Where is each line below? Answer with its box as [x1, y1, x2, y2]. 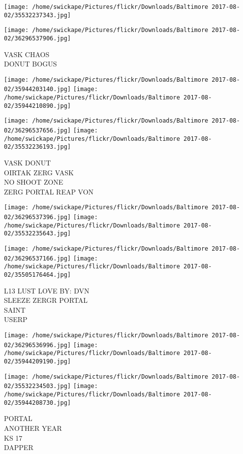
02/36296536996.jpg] [4, 341, 71, 349]
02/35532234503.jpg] [4, 383, 71, 390]
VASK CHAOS [4, 49, 50, 59]
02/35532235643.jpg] [4, 230, 71, 237]
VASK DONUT [4, 158, 51, 168]
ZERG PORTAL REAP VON [4, 186, 94, 196]
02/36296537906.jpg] [4, 34, 71, 42]
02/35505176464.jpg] [4, 271, 71, 279]
